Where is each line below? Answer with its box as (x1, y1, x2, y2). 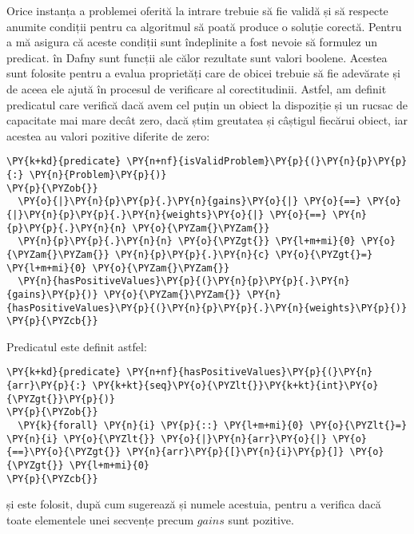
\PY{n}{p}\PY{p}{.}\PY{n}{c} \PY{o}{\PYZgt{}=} (115, 248, 373, 260)
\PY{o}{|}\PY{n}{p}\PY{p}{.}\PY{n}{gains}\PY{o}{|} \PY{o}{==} (18, 196, 361, 208)
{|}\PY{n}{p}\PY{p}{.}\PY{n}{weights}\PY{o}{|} (6, 208, 265, 220)
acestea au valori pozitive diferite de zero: (6, 127, 210, 144)
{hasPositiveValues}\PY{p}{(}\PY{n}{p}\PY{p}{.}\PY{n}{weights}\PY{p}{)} (6, 302, 408, 314)
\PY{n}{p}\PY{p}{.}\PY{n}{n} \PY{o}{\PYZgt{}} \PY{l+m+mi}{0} (18, 235, 356, 247)
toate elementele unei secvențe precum (6, 511, 194, 528)
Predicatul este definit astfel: (6, 338, 147, 354)
